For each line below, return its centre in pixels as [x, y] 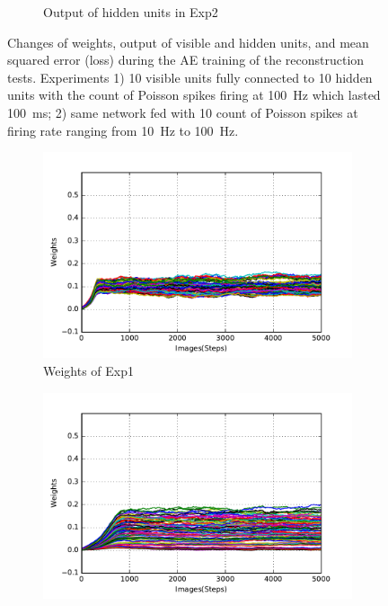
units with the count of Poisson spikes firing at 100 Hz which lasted [194, 95]
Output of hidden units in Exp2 [131, 12]
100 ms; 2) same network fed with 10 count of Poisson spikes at [183, 112]
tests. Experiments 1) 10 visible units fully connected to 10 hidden [190, 77]
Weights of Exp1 [89, 371]
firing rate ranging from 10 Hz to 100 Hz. [123, 130]
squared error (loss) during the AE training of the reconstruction [186, 60]
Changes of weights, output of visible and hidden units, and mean [188, 42]
